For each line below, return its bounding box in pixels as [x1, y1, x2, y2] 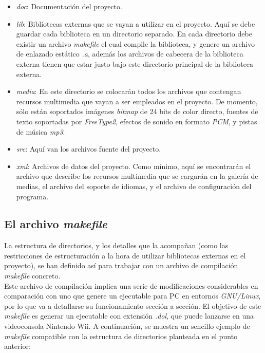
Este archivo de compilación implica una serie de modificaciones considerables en [4, 280, 258, 291]
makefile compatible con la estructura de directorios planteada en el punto [4, 330, 238, 341]
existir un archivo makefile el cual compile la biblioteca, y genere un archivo [16, 38, 255, 49]
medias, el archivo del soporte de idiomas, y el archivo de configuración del [16, 180, 252, 191]
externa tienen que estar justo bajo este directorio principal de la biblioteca [16, 58, 254, 69]
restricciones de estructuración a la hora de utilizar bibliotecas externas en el [4, 250, 246, 261]
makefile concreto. [4, 270, 61, 281]
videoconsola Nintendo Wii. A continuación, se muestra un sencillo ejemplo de [4, 321, 250, 331]
